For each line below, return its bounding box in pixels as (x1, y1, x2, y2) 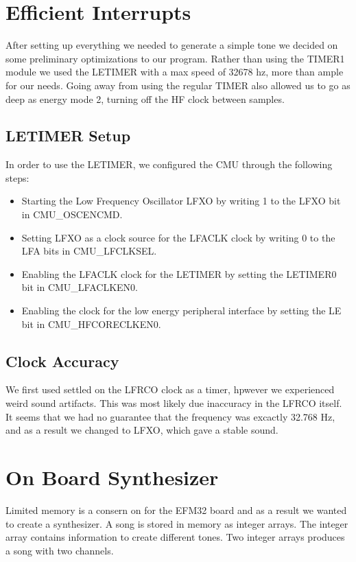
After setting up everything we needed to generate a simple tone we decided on (5, 38, 338, 52)
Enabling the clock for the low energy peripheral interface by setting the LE (21, 303, 342, 318)
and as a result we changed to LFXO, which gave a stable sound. (5, 423, 278, 437)
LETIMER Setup (5, 125, 131, 146)
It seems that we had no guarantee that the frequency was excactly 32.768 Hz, (5, 409, 335, 423)
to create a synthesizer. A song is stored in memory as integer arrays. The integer (5, 516, 348, 530)
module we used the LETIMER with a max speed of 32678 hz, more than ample (5, 65, 344, 79)
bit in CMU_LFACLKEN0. (21, 280, 138, 294)
